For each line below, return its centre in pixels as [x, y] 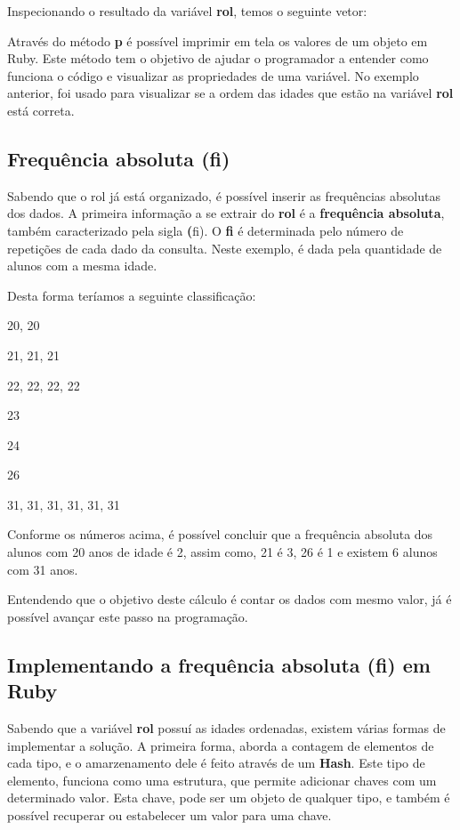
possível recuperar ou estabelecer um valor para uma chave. [169, 815]
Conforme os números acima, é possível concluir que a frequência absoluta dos [220, 534]
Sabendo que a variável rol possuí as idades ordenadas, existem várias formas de [226, 728]
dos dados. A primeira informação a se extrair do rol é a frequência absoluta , [226, 213]
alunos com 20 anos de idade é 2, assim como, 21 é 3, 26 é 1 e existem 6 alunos [222, 552]
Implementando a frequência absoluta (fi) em [219, 664]
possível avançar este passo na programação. [128, 616]
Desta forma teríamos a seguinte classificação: [132, 295]
